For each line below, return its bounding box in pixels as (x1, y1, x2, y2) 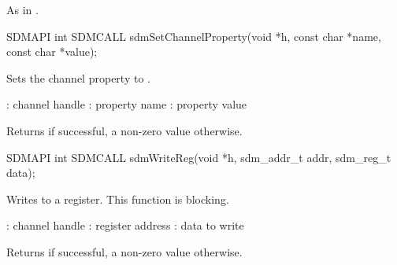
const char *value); (6, 43, 98, 60)
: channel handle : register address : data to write (6, 217, 244, 234)
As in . (6, 2, 39, 17)
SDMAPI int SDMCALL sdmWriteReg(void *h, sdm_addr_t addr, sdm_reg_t (6, 149, 391, 165)
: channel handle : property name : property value (6, 96, 247, 112)
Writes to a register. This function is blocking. (6, 190, 229, 207)
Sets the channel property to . (6, 69, 150, 86)
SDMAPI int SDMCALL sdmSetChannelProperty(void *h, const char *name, (6, 28, 381, 44)
